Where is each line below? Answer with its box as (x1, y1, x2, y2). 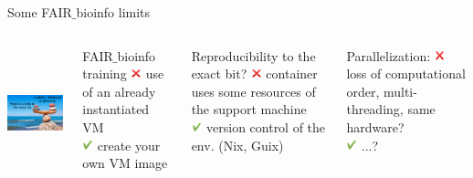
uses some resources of (191, 81, 316, 100)
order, (346, 81, 380, 100)
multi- (383, 81, 417, 100)
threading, (346, 99, 404, 119)
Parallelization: (346, 46, 431, 65)
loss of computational (346, 64, 466, 83)
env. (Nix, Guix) (191, 135, 284, 154)
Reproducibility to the (191, 46, 316, 65)
